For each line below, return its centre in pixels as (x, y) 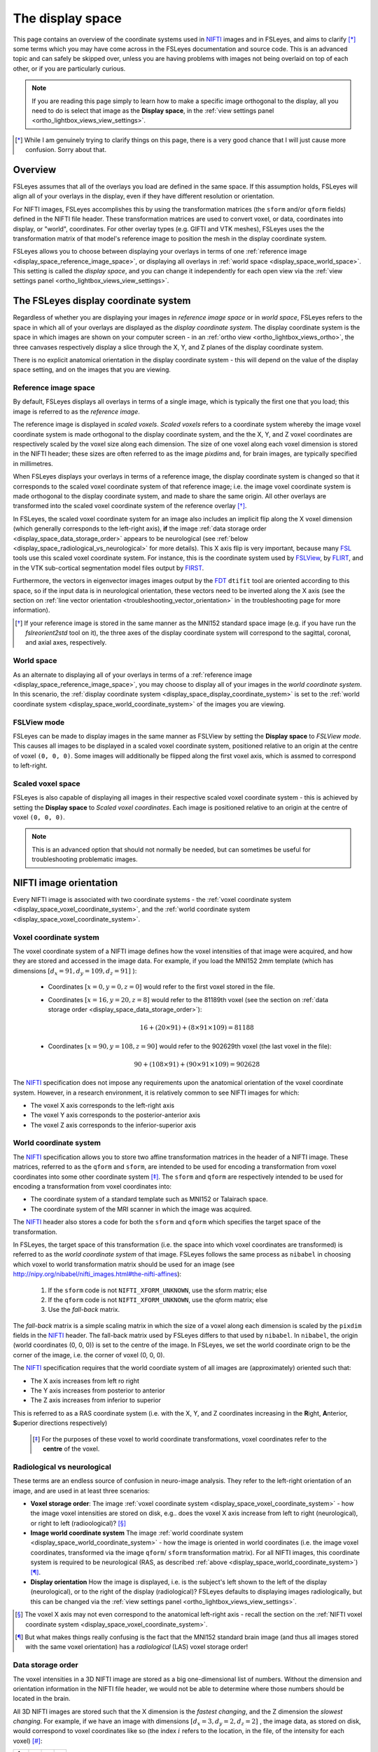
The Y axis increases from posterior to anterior (98, 1390)
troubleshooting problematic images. (85, 859)
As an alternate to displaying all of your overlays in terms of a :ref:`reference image (132, 675)
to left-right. (30, 766)
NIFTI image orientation (65, 883)
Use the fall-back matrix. (84, 1310)
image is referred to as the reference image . (76, 411)
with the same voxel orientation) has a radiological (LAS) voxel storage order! (137, 1647)
